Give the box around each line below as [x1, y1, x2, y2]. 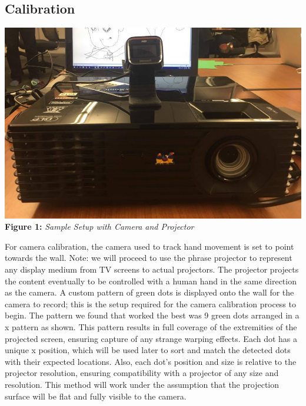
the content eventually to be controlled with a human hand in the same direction [5, 274, 297, 287]
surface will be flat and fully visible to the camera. [5, 390, 187, 402]
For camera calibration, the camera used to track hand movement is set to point [5, 240, 294, 252]
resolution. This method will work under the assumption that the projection [5, 378, 280, 390]
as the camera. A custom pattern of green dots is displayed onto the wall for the [5, 286, 294, 298]
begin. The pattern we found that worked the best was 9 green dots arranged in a [5, 309, 300, 321]
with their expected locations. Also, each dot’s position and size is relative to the [5, 355, 297, 367]
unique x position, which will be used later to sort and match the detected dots [5, 344, 291, 356]
